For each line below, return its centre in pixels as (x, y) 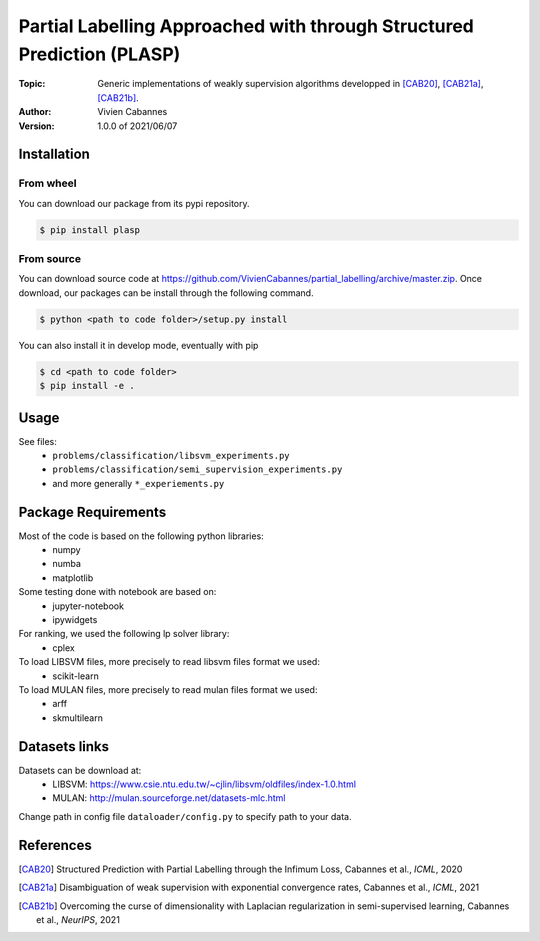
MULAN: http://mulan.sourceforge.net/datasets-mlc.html (169, 798)
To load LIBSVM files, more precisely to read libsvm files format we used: (169, 662)
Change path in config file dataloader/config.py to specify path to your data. (185, 816)
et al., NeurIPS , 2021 (78, 919)
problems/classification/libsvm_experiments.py (171, 456)
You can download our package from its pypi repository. (134, 203)
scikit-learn (75, 676)
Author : (35, 112)
